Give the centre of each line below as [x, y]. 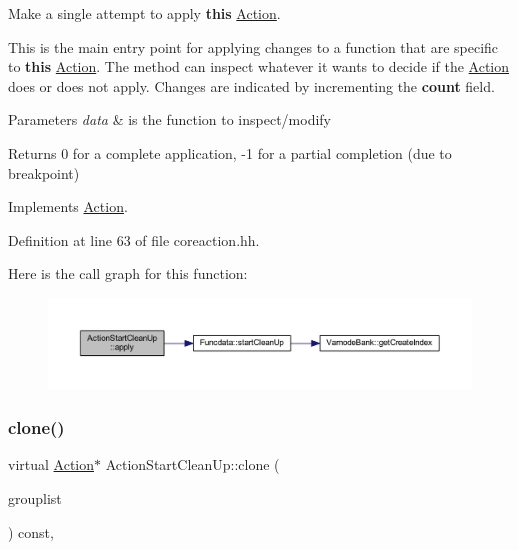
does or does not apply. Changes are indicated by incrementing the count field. [251, 85]
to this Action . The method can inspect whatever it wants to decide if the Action [259, 66]
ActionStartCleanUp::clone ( [192, 464]
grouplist [35, 498]
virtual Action [51, 464]
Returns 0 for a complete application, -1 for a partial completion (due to [230, 152]
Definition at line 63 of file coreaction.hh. [134, 239]
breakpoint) [44, 172]
